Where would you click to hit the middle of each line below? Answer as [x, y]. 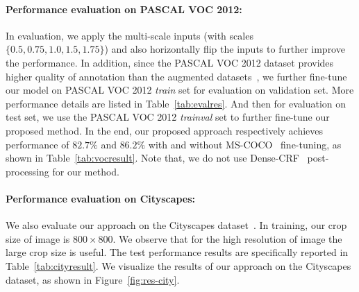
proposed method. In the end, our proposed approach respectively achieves [165, 130]
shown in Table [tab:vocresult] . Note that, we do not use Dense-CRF [152, 158]
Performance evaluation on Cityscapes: [101, 198]
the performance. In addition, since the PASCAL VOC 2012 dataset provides [170, 62]
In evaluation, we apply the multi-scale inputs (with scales [130, 35]
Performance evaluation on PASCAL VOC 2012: [124, 9]
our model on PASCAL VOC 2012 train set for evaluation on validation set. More [180, 90]
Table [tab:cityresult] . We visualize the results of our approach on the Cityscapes [178, 265]
